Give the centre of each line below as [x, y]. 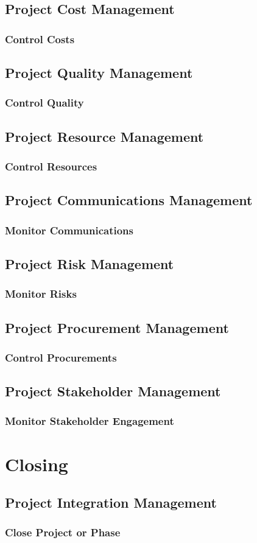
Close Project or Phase [63, 532]
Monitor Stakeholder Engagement [90, 421]
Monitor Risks [41, 294]
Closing [37, 464]
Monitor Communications [69, 230]
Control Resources [51, 166]
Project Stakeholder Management [113, 391]
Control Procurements [61, 357]
